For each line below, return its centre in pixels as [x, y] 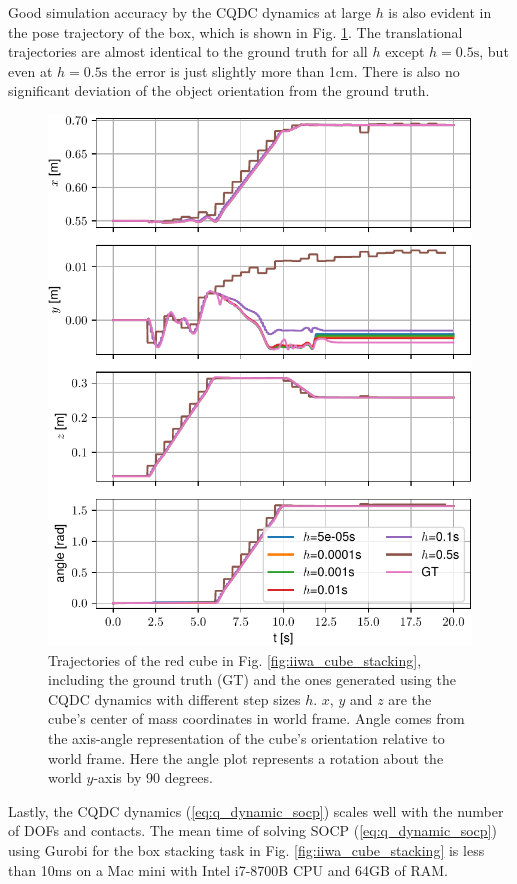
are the [410, 698]
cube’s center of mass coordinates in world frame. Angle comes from [256, 718]
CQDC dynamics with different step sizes [174, 698]
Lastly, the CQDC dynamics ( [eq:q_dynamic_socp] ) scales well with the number [256, 810]
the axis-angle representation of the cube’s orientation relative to [246, 737]
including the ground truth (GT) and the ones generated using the [252, 679]
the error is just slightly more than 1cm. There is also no [285, 70]
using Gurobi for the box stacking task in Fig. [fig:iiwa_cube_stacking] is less [246, 849]
